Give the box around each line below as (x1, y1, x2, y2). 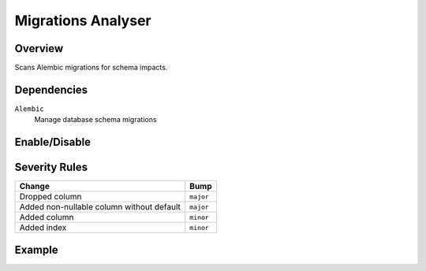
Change (19, 181, 50, 192)
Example (14, 243, 58, 256)
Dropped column (19, 191, 82, 202)
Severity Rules (14, 161, 88, 174)
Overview (14, 42, 64, 55)
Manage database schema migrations (34, 115, 157, 124)
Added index (19, 222, 67, 233)
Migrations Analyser (14, 12, 151, 29)
